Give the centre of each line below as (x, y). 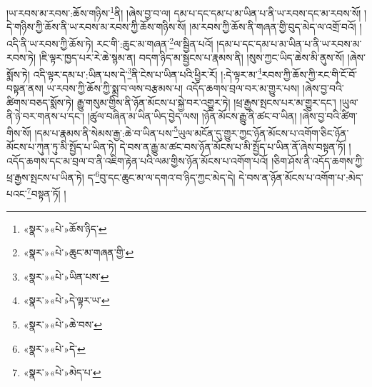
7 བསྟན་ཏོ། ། (46, 193)
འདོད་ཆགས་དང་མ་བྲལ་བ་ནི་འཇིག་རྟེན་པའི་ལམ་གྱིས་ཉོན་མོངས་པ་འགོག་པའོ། (137, 160)
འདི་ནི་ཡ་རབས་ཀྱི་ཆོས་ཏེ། (50, 43)
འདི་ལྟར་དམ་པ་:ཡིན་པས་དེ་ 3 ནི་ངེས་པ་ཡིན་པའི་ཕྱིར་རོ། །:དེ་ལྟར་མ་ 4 (147, 73)
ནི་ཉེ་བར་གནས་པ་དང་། (46, 116)
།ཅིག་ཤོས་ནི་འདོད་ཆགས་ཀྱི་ (318, 160)
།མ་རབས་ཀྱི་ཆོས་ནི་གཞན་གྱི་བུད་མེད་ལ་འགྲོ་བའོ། (273, 27)
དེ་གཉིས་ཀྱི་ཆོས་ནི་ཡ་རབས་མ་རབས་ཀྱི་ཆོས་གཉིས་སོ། (96, 27)
